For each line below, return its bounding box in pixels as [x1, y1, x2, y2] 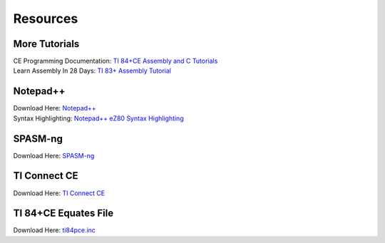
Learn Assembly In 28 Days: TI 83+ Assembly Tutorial [13, 66, 171, 75]
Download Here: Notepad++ [13, 104, 96, 113]
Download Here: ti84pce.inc [13, 226, 96, 234]
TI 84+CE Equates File [13, 207, 114, 219]
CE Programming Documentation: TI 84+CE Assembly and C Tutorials [13, 57, 218, 66]
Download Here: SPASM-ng [13, 151, 95, 160]
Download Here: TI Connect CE [13, 189, 106, 197]
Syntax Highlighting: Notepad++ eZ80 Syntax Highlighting [13, 114, 185, 123]
